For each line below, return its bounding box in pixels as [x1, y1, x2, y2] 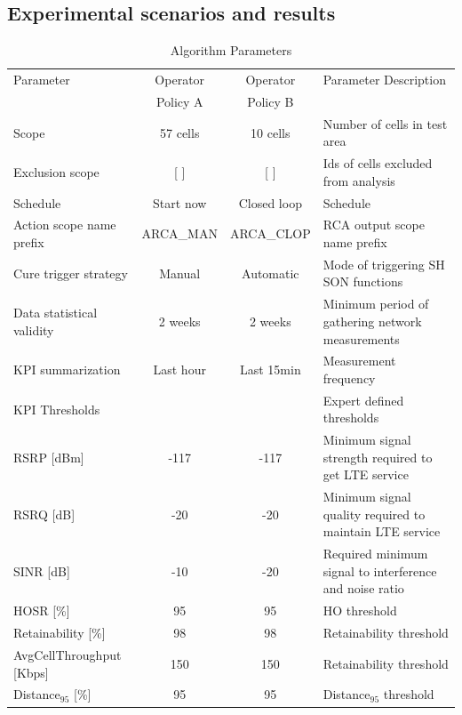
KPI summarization [13, 360, 121, 379]
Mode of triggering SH [323, 254, 445, 273]
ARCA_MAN [141, 224, 218, 243]
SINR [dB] [13, 561, 70, 580]
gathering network [323, 311, 422, 330]
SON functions [323, 272, 403, 291]
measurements [323, 329, 400, 348]
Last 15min [239, 360, 301, 379]
